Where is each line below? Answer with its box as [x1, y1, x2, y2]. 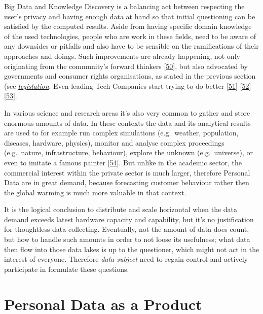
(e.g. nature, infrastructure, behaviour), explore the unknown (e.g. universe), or [4, 147, 253, 158]
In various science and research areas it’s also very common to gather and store [4, 107, 250, 118]
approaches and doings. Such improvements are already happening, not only [4, 50, 240, 61]
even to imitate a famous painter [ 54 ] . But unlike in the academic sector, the [4, 157, 242, 167]
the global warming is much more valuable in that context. [4, 187, 186, 197]
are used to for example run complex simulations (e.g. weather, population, [4, 127, 239, 138]
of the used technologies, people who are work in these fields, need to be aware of [4, 30, 256, 41]
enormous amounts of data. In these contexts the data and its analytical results [4, 117, 251, 128]
